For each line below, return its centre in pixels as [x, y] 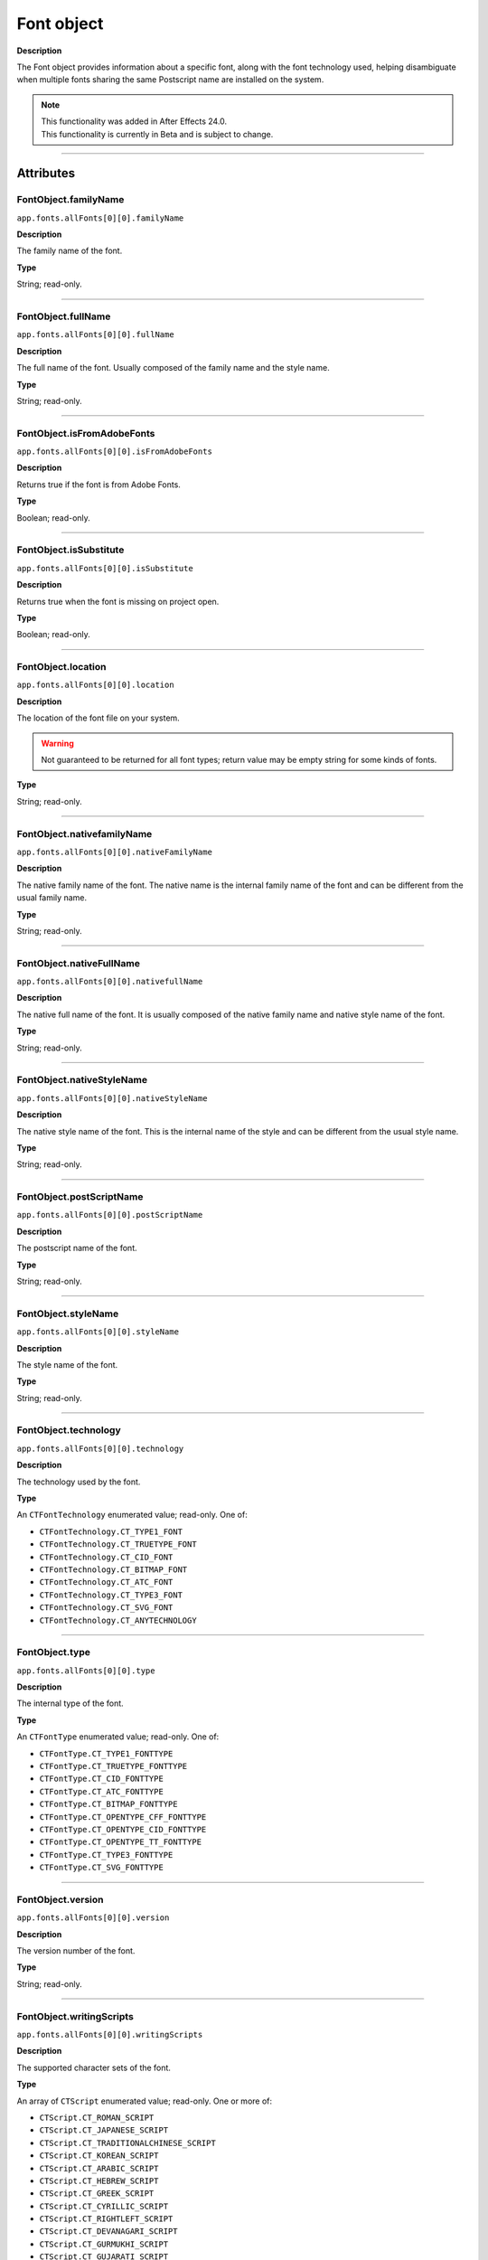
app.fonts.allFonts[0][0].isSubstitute [105, 568]
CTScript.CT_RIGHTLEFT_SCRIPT [106, 2219]
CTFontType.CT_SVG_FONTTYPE [102, 1868]
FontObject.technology [69, 1430]
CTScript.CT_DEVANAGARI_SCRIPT [108, 2232]
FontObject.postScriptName [80, 1197]
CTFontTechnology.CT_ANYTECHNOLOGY [118, 1620]
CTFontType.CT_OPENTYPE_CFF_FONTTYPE [123, 1817]
